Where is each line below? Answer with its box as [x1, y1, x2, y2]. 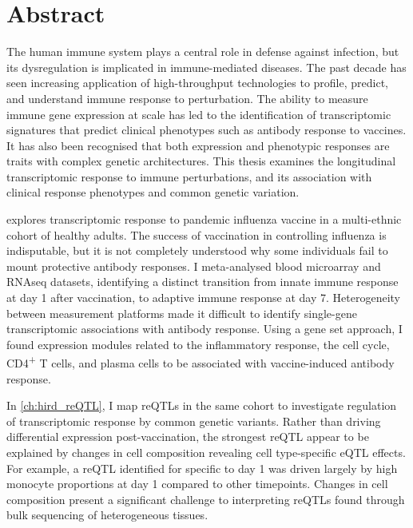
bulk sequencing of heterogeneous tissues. [6, 506, 208, 523]
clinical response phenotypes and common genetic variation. [6, 184, 300, 200]
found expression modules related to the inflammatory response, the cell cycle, [6, 335, 390, 352]
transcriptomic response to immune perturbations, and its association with [6, 168, 372, 185]
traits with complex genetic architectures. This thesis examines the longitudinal [6, 153, 396, 169]
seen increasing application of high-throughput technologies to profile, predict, [6, 74, 389, 91]
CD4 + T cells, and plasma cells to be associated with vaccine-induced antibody [6, 352, 395, 371]
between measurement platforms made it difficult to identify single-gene [6, 304, 357, 321]
